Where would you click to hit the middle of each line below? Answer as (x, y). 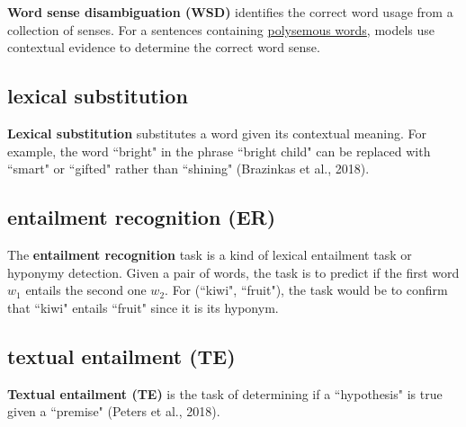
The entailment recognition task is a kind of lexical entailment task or (210, 254)
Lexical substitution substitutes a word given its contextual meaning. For (217, 133)
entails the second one (86, 290)
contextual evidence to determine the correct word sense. (164, 47)
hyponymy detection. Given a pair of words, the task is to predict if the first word (233, 272)
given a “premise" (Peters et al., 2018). (114, 411)
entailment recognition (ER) (142, 217)
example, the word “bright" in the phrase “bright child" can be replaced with (219, 151)
